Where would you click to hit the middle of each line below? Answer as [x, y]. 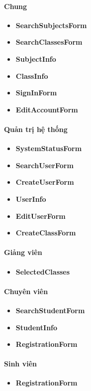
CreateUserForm [45, 182]
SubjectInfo [36, 58]
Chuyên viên [26, 291]
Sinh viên [20, 364]
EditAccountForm [47, 109]
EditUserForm [41, 216]
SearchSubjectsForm [51, 25]
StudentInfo [37, 327]
